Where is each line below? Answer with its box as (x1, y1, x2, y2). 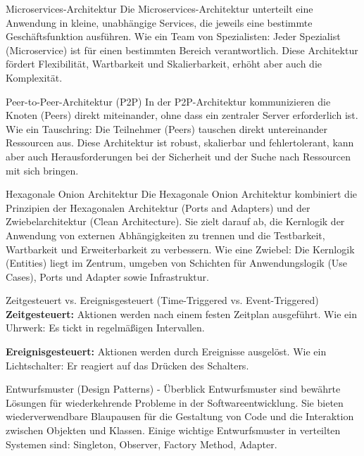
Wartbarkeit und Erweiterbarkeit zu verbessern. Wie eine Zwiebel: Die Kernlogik (6, 241, 355, 256)
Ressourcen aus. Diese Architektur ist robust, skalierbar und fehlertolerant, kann (6, 135, 354, 150)
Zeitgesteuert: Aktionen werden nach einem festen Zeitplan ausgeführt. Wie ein (6, 306, 358, 321)
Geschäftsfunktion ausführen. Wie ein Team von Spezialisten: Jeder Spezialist (6, 29, 341, 44)
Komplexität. (6, 70, 63, 84)
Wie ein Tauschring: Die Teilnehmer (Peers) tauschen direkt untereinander (6, 121, 328, 136)
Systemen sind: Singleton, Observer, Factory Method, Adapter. (6, 436, 277, 451)
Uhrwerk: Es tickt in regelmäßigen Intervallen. (6, 320, 205, 335)
